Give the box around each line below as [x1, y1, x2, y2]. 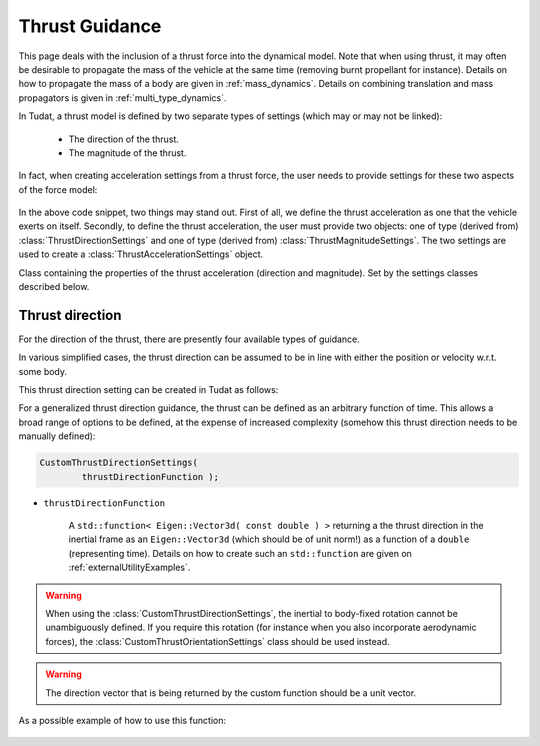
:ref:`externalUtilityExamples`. [68, 561, 191, 574]
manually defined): [18, 430, 96, 442]
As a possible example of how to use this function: [18, 714, 227, 726]
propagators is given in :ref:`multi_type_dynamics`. [18, 91, 227, 104]
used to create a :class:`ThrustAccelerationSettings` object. [18, 248, 264, 260]
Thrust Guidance [18, 15, 162, 37]
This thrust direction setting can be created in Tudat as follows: [18, 384, 279, 396]
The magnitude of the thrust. [68, 146, 187, 159]
